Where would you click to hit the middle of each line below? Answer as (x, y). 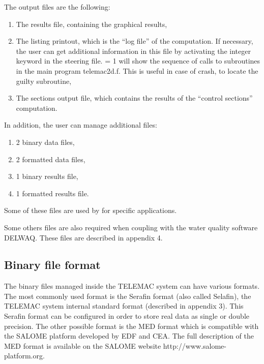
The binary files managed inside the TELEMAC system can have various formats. (132, 286)
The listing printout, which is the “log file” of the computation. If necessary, (135, 41)
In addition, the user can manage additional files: (81, 125)
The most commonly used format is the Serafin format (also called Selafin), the (128, 296)
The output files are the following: (57, 7)
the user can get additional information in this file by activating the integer (133, 51)
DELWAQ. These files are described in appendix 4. (83, 237)
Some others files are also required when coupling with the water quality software (131, 227)
